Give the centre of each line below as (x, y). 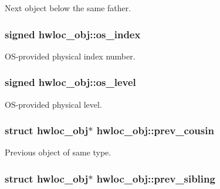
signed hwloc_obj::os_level (70, 82)
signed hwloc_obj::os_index (73, 34)
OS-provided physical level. (53, 104)
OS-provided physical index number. (70, 56)
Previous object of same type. (58, 152)
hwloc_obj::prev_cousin (155, 130)
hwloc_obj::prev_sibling (156, 178)
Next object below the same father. (68, 8)
